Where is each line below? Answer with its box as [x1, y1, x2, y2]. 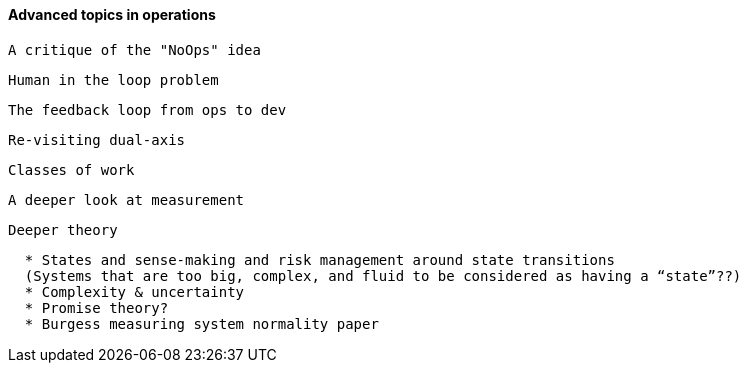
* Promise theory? [24, 299, 169, 316]
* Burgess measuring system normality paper [24, 315, 379, 332]
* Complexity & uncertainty [24, 283, 245, 300]
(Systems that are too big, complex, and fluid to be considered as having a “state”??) [24, 267, 742, 284]
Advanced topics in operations [8, 6, 216, 23]
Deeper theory [8, 221, 118, 238]
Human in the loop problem [8, 71, 219, 88]
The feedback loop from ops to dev [8, 101, 287, 118]
